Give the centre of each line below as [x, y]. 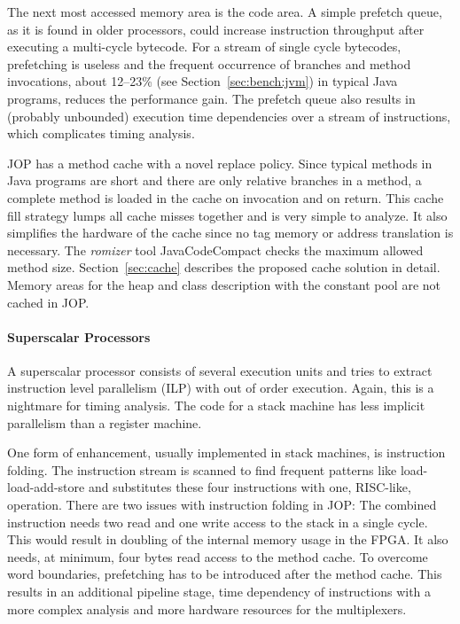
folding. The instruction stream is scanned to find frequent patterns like [202, 469]
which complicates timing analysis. [101, 133]
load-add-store [46, 487]
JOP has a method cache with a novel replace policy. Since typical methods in [220, 163]
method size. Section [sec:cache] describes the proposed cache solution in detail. [224, 267]
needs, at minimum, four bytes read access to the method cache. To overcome [218, 556]
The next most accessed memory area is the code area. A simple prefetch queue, [225, 12]
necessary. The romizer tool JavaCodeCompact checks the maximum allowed [215, 250]
